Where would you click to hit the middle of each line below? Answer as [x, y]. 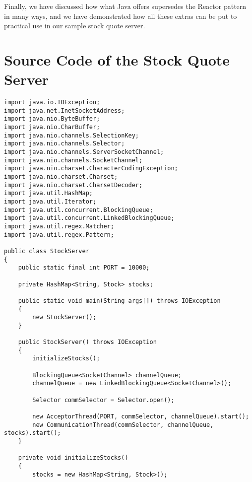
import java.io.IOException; [52, 103]
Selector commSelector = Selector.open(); [103, 400]
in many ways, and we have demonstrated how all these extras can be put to [121, 16]
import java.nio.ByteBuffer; [52, 119]
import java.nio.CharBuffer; [52, 127]
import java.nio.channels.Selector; [64, 144]
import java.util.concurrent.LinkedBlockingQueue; [89, 218]
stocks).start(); [32, 433]
